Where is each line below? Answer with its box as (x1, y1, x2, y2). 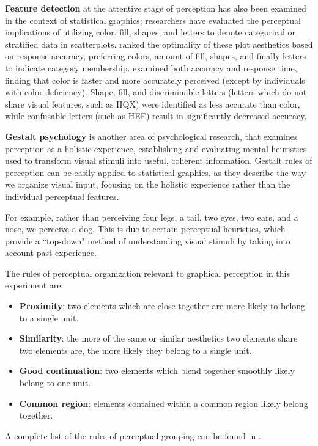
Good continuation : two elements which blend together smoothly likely (19, 364, 295, 377)
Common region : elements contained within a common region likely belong (19, 397, 308, 409)
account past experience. (5, 246, 97, 259)
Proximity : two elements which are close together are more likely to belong (19, 299, 306, 312)
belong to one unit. (19, 376, 91, 389)
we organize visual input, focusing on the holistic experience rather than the (5, 178, 290, 191)
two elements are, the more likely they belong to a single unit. (19, 343, 252, 356)
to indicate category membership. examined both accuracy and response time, (5, 61, 297, 74)
